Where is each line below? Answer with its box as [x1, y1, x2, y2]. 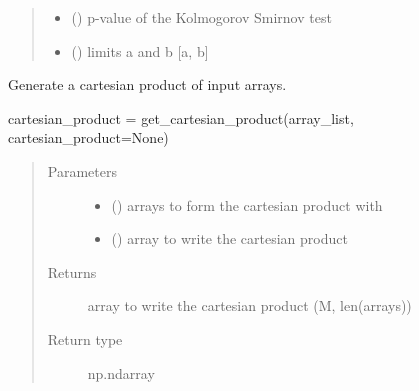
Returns [47, 261, 97, 282]
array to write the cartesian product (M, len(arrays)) [87, 295, 412, 316]
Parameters [47, 160, 117, 181]
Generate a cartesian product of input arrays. [8, 74, 287, 95]
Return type [47, 328, 123, 349]
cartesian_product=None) [8, 127, 169, 148]
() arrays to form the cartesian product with [111, 194, 383, 215]
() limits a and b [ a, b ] [71, 40, 209, 61]
